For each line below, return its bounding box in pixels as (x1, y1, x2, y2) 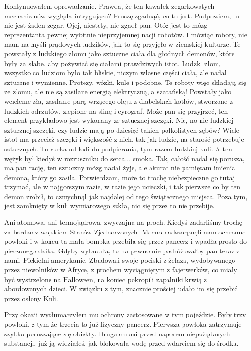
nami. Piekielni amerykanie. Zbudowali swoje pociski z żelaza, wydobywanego (4, 255, 235, 265)
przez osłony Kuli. (4, 293, 58, 303)
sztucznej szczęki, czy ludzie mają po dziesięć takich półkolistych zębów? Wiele (4, 124, 240, 134)
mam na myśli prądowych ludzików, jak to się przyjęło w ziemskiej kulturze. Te (4, 39, 241, 49)
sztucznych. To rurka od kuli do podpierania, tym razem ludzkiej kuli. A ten (4, 143, 232, 153)
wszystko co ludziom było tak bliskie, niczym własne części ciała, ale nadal (4, 67, 227, 78)
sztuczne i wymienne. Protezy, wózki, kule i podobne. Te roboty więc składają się (4, 77, 246, 87)
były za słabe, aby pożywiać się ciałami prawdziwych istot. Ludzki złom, (4, 58, 221, 68)
